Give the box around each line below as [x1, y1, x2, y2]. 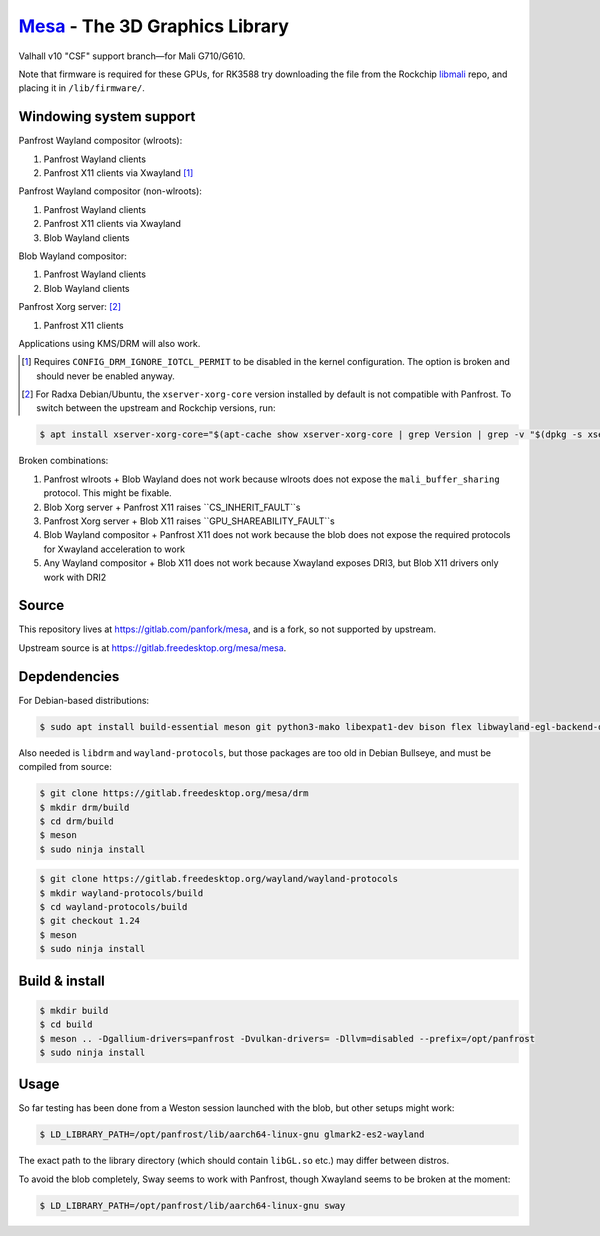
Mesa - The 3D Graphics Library [18, 15, 290, 37]
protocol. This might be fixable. [43, 487, 172, 499]
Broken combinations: [18, 455, 109, 467]
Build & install [18, 972, 105, 989]
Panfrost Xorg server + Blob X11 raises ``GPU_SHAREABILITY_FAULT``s [43, 515, 335, 527]
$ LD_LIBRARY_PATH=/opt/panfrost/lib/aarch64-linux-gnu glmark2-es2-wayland [39, 1129, 425, 1140]
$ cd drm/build [39, 815, 114, 827]
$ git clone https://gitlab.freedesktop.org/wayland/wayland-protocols [39, 873, 399, 885]
